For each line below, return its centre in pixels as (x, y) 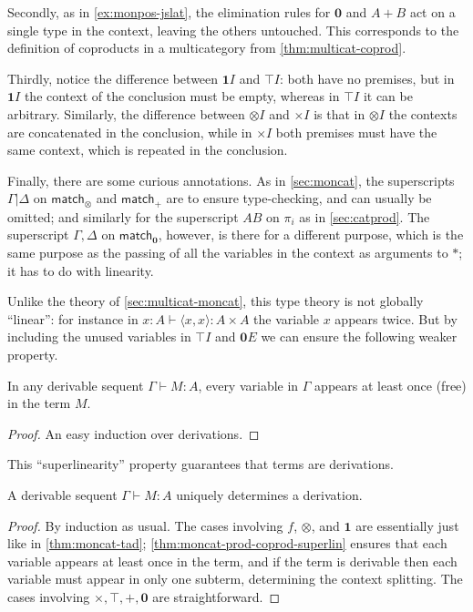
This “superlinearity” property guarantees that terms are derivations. (201, 464)
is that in (339, 113)
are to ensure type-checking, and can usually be (299, 198)
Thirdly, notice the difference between (113, 78)
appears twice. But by (396, 318)
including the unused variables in (99, 337)
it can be (388, 96)
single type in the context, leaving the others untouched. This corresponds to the (233, 30)
